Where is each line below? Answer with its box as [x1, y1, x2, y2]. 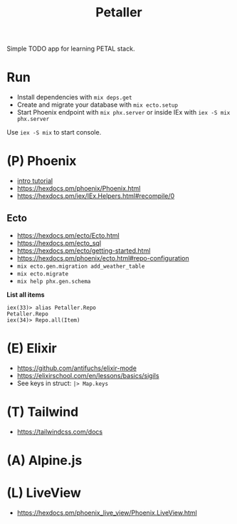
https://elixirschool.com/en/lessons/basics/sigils [16, 371, 159, 379]
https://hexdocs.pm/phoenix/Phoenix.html [16, 184, 141, 193]
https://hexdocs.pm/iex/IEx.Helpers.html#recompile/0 [16, 192, 175, 200]
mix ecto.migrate [16, 270, 69, 278]
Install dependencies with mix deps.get [16, 93, 132, 102]
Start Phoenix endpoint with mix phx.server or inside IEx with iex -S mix [16, 108, 231, 117]
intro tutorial [16, 177, 53, 185]
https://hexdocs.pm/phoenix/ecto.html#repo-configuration [16, 253, 189, 262]
